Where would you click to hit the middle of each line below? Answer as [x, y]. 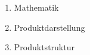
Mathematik [36, 7]
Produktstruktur [44, 47]
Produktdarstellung [49, 27]
